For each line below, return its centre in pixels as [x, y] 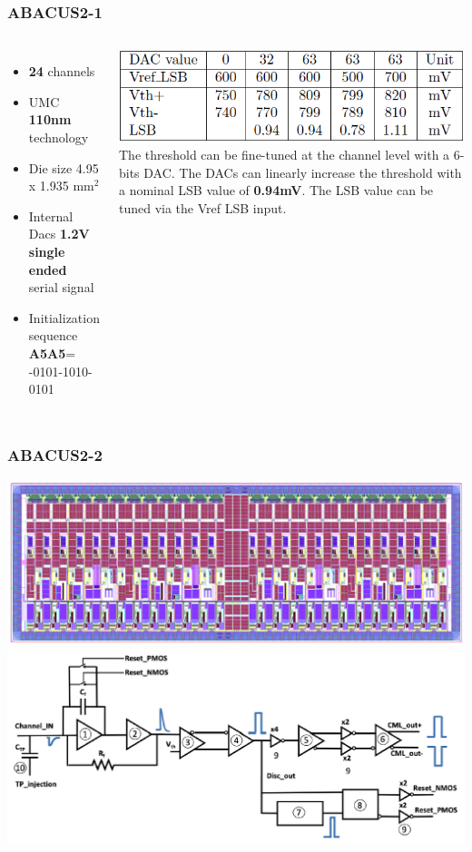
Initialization [64, 317]
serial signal [61, 287]
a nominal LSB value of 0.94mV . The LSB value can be [276, 190]
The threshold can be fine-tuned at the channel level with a [285, 155]
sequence [53, 335]
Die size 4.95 [64, 167]
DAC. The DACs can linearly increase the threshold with [303, 172]
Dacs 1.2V [59, 234]
